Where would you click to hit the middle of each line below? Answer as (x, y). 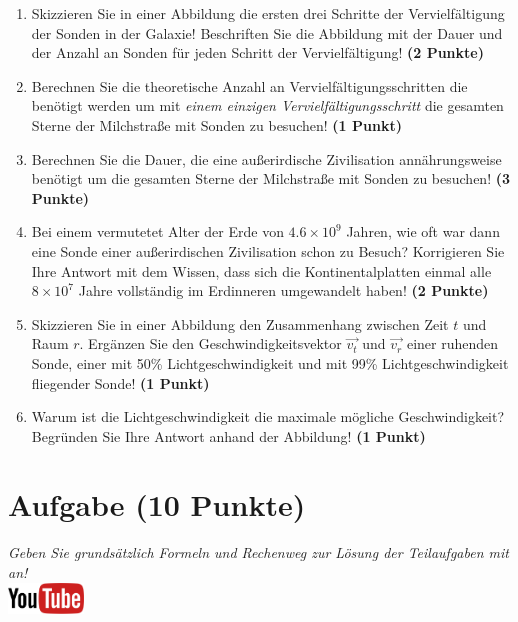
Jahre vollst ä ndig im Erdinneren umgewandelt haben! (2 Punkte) (283, 290)
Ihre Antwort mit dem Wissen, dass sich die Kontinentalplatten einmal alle (261, 270)
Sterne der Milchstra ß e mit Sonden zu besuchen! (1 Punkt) (216, 124)
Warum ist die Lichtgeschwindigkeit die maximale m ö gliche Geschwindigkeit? (268, 416)
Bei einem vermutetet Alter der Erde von (157, 231)
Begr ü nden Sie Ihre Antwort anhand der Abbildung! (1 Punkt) (228, 435)
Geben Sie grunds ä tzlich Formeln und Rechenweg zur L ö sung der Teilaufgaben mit (258, 552)
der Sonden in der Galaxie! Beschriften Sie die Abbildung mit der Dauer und (267, 32)
